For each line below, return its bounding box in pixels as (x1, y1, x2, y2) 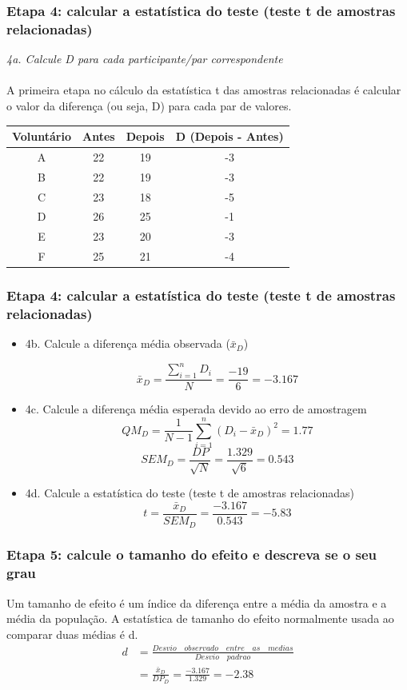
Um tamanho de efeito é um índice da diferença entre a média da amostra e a (6, 594, 387, 611)
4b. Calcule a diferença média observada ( (25, 335, 230, 352)
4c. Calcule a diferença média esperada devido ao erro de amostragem (25, 401, 367, 417)
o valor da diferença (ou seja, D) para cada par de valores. (6, 97, 292, 114)
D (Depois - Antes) (175, 128, 284, 145)
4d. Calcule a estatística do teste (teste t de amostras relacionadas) (25, 485, 355, 501)
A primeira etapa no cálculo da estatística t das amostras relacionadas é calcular (6, 82, 401, 98)
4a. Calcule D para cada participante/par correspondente (6, 50, 283, 67)
